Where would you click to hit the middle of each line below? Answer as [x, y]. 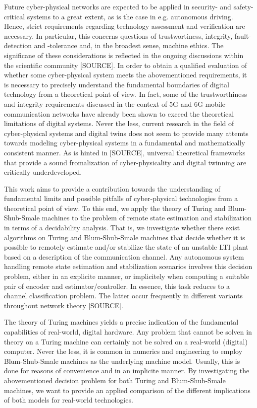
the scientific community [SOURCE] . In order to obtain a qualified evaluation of [126, 65]
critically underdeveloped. [43, 172]
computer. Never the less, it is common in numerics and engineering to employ [123, 351]
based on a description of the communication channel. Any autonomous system [124, 256]
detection [18, 45]
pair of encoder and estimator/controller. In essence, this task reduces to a [117, 286]
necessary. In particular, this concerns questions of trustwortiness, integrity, [118, 35]
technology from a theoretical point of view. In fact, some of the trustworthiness [126, 94]
